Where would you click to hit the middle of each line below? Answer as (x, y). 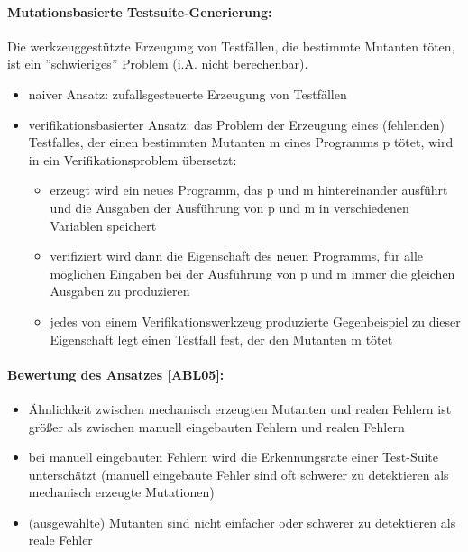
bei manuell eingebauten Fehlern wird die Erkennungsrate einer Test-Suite (234, 457)
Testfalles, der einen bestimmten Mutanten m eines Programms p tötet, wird (241, 142)
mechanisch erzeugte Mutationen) (121, 492)
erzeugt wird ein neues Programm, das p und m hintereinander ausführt (249, 190)
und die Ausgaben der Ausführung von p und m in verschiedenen (229, 207)
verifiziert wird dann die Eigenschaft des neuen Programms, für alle (237, 256)
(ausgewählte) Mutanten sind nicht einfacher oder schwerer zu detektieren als (242, 522)
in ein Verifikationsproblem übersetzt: (133, 159)
